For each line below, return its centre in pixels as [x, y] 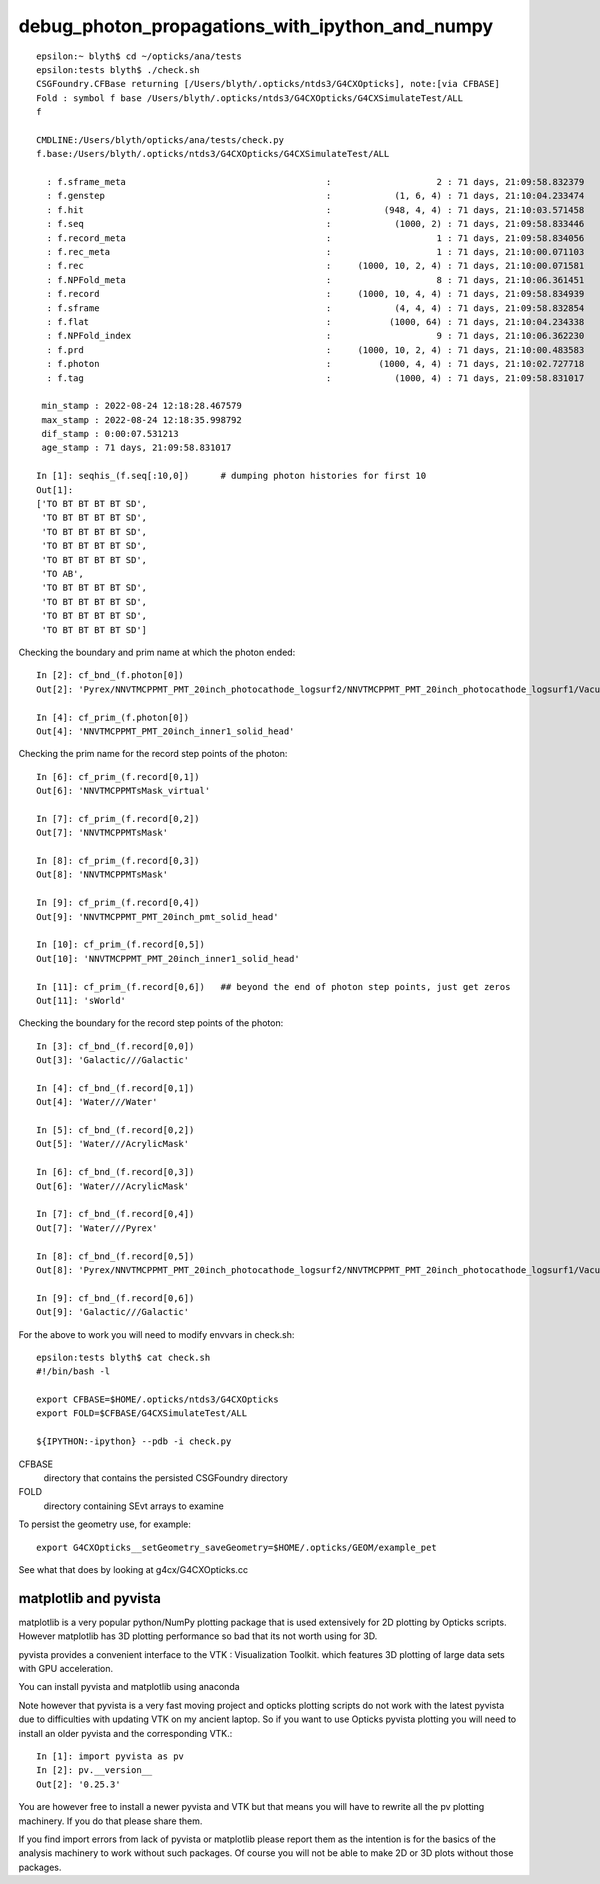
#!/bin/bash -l [73, 1371]
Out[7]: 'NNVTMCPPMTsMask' [102, 833]
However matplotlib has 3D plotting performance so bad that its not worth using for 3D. [198, 1636]
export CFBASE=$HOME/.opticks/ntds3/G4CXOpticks [157, 1399]
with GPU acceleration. [66, 1669]
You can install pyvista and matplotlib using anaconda [129, 1687]
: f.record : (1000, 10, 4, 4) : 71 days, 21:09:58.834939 [315, 294]
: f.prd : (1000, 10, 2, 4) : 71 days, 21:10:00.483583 [315, 349]
